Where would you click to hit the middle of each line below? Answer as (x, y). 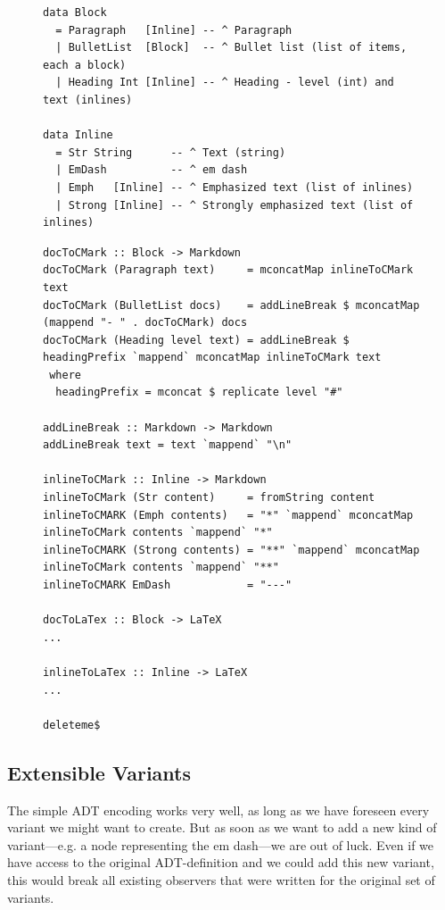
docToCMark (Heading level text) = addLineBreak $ (196, 340)
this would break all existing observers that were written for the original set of (221, 879)
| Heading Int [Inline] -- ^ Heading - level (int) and (225, 83)
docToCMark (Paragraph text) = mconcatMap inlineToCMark (228, 270)
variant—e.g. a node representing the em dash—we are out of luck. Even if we (221, 844)
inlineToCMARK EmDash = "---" (168, 585)
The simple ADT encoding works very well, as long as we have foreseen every (218, 810)
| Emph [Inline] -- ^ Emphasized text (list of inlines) (235, 187)
